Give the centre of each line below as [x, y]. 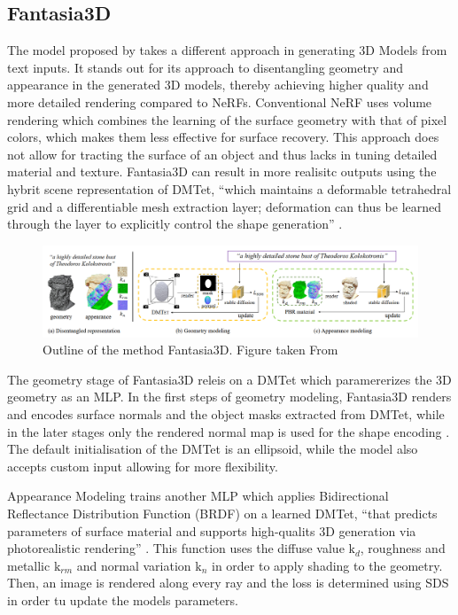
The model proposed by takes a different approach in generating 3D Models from [227, 50]
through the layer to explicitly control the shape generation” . [175, 224]
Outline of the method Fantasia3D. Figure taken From [190, 350]
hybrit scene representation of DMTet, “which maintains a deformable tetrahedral [229, 188]
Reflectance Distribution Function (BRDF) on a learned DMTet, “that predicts [222, 513]
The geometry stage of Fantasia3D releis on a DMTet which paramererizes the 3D [229, 379]
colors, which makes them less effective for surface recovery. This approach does [223, 137]
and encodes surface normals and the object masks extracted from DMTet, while [226, 414]
